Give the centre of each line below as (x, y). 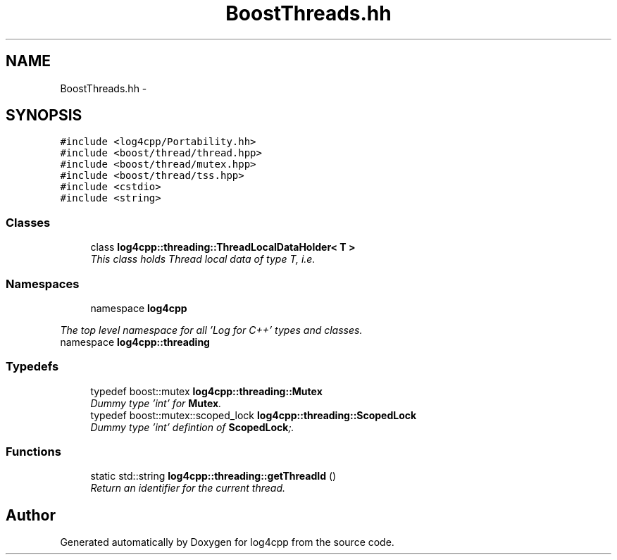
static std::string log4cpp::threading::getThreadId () (213, 476)
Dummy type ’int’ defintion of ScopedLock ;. (192, 427)
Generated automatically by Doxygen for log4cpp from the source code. (227, 542)
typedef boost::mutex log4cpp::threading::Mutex (206, 391)
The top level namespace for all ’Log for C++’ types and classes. (211, 330)
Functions (33, 452)
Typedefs (32, 367)
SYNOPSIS (44, 116)
